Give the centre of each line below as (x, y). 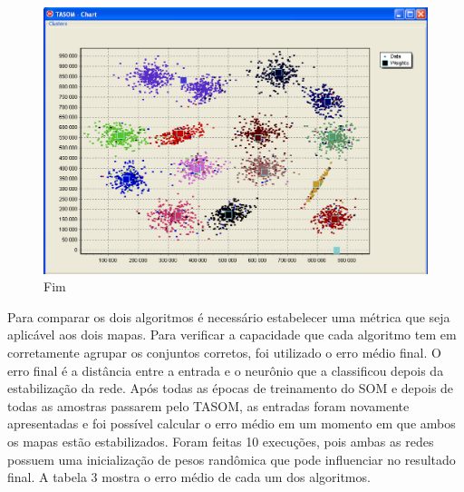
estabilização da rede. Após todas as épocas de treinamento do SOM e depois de (231, 388)
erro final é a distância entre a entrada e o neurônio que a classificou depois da (226, 370)
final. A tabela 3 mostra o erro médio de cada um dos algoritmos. (189, 477)
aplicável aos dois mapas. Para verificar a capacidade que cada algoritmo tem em (232, 335)
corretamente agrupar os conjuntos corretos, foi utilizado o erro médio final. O (224, 352)
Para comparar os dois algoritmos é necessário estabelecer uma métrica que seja (229, 316)
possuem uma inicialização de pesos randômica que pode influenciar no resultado (232, 459)
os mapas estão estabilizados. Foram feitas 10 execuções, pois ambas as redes (221, 441)
